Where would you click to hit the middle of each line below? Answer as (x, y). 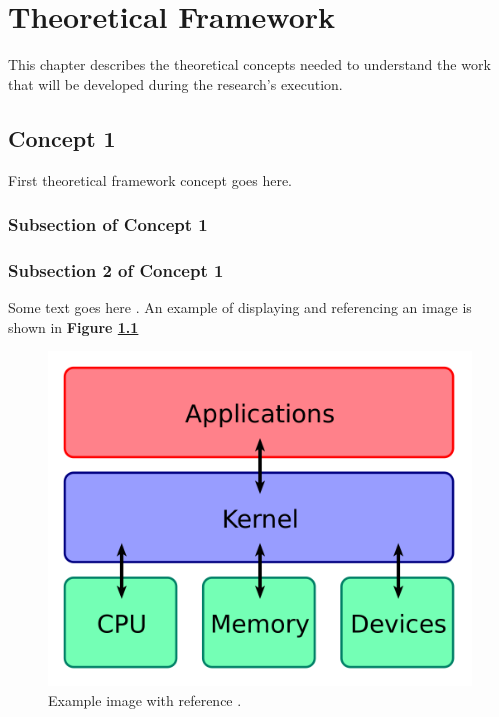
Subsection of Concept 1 (108, 224)
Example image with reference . (145, 699)
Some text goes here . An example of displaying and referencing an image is (240, 307)
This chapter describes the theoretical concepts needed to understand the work (249, 64)
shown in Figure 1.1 (73, 326)
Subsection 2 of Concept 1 (116, 269)
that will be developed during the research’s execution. (175, 83)
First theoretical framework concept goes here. (150, 179)
